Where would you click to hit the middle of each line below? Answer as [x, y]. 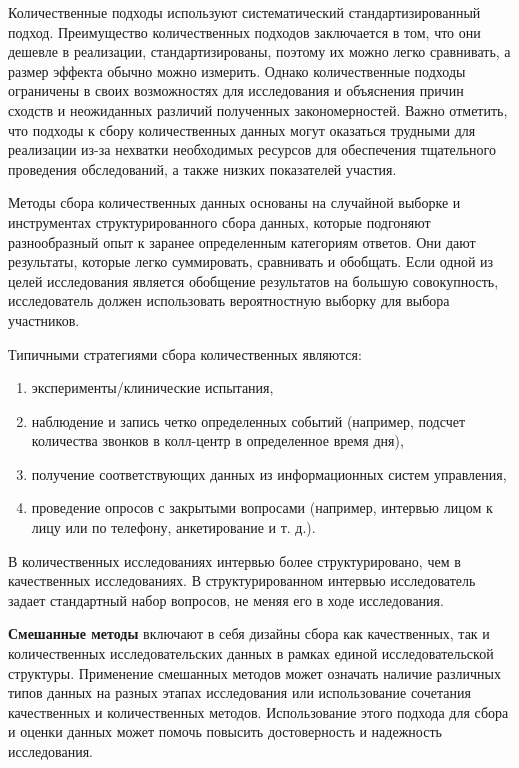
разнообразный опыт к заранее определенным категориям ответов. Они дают [242, 241]
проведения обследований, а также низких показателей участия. [202, 168]
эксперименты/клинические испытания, [152, 387]
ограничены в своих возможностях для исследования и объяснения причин [236, 90]
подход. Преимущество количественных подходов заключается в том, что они [244, 31]
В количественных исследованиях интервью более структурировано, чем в [234, 560]
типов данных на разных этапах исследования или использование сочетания [239, 692]
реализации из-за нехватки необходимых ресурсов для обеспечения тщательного [252, 149]
